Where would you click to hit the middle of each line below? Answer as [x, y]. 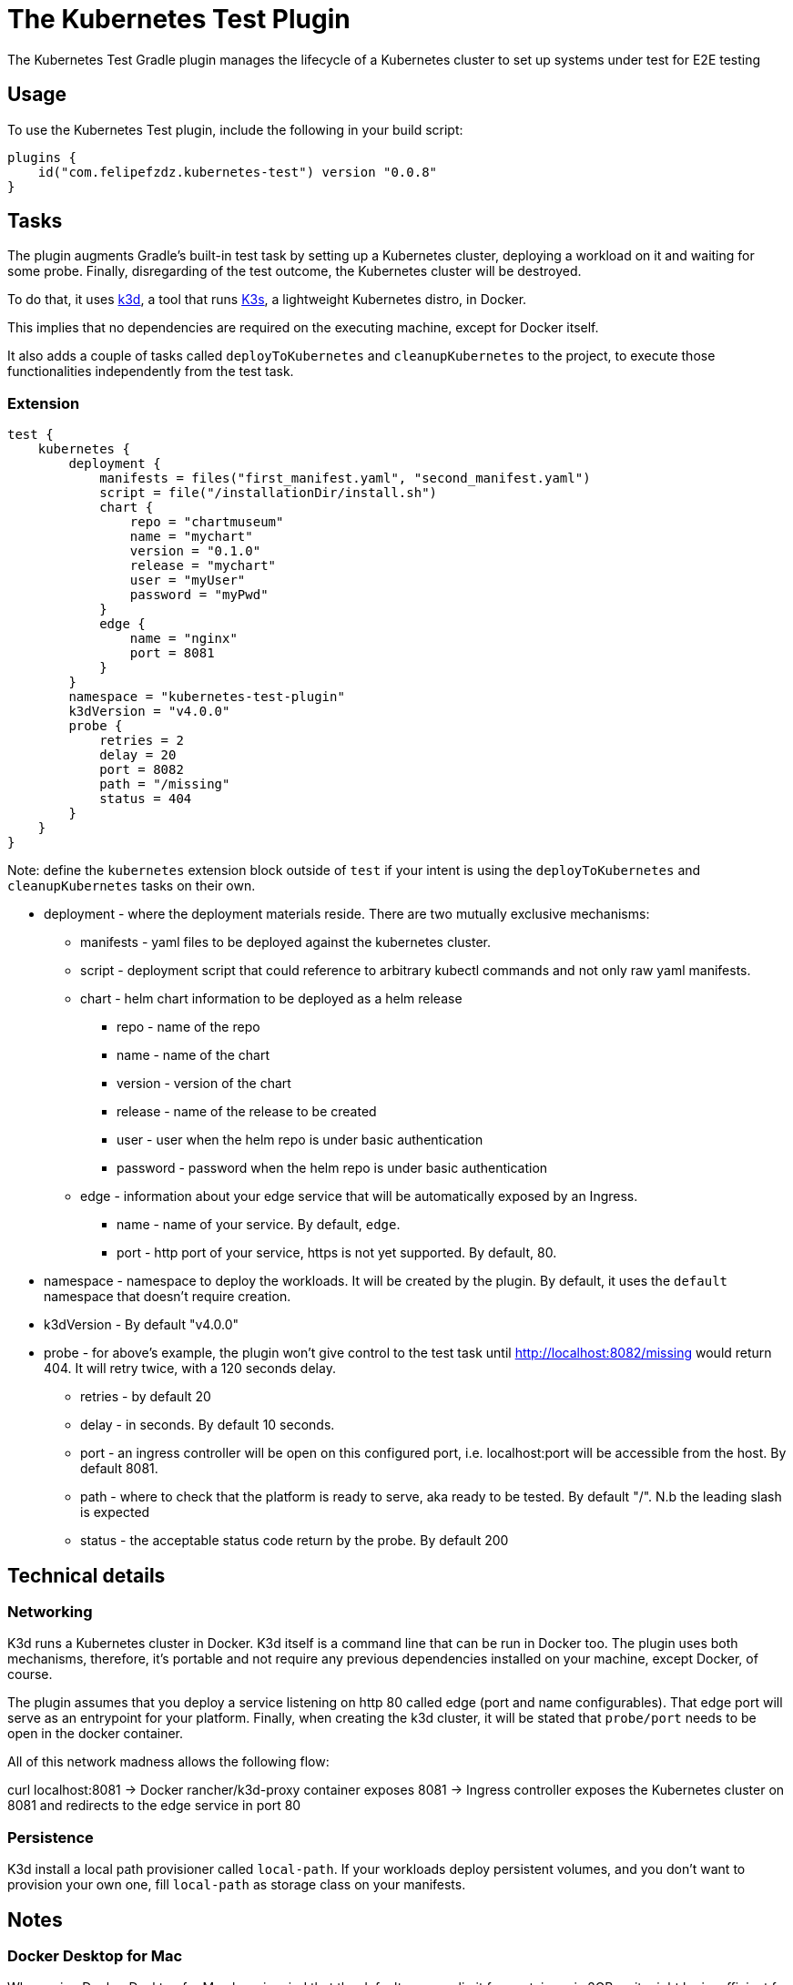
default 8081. [119, 1469]
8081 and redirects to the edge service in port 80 [154, 1806]
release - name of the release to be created [247, 1112]
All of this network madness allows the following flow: [168, 1762]
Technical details [86, 1575]
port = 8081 [172, 653]
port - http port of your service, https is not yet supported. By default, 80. [337, 1253]
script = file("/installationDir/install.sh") [269, 493]
